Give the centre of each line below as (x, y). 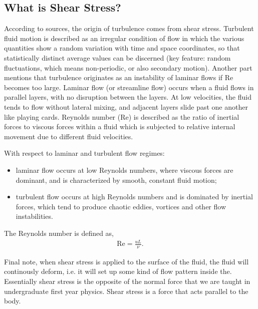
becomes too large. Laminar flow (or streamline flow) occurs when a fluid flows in (129, 87)
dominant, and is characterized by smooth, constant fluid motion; (116, 180)
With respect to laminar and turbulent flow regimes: (84, 153)
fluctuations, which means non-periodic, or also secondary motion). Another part (128, 67)
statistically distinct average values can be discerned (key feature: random (117, 57)
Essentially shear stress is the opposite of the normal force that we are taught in (127, 281)
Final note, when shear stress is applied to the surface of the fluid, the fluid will (126, 261)
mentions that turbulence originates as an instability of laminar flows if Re (119, 77)
